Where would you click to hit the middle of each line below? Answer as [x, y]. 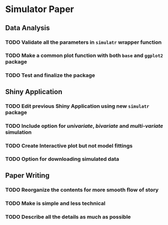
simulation [18, 132]
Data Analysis [28, 28]
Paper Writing [27, 175]
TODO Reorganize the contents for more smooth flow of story [82, 190]
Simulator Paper [40, 9]
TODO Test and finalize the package [50, 76]
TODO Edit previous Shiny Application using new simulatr [77, 106]
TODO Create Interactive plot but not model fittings [69, 145]
